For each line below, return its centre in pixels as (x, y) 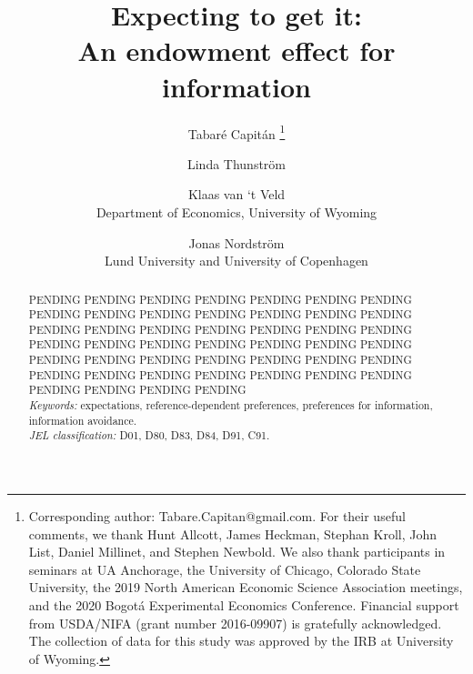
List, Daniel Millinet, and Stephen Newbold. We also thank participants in (237, 552)
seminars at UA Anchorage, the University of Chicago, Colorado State (225, 569)
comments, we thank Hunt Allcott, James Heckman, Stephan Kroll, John (232, 533)
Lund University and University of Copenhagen (236, 261)
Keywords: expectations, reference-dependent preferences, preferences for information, (231, 405)
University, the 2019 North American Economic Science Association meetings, (246, 587)
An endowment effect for (236, 50)
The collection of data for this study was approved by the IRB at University (241, 641)
